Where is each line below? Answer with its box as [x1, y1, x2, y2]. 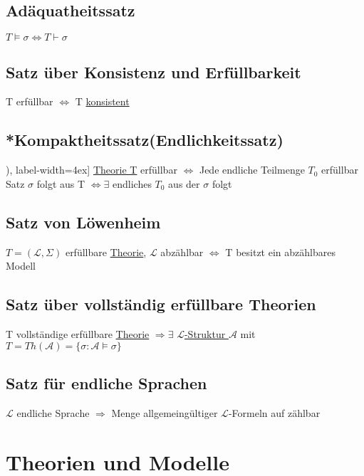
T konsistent [75, 94, 130, 109]
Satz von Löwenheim [6, 211, 161, 233]
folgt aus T [36, 176, 85, 191]
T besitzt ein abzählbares [225, 244, 336, 259]
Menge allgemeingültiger [111, 405, 218, 420]
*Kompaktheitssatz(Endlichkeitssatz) [6, 129, 284, 151]
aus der [168, 176, 200, 191]
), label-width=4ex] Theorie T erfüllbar [6, 162, 177, 177]
